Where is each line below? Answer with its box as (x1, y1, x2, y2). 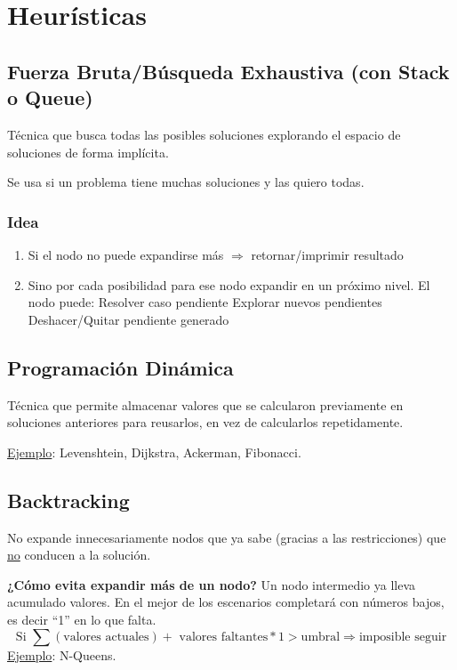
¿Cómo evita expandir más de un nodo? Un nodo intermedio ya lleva (7, 575, 415, 593)
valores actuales (63, 630, 149, 643)
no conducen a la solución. (7, 545, 151, 564)
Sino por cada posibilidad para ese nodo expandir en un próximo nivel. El (28, 275, 430, 294)
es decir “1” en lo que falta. (7, 609, 156, 628)
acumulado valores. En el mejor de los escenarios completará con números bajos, (7, 593, 445, 611)
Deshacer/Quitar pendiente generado (28, 310, 229, 328)
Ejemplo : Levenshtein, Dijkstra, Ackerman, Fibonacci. (7, 442, 301, 461)
